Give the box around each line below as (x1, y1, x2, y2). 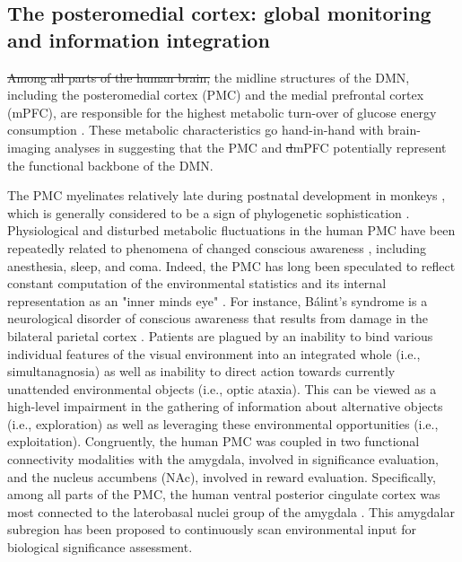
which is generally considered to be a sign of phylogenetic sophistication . (7, 203, 410, 222)
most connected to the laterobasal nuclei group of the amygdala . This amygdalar (7, 502, 455, 521)
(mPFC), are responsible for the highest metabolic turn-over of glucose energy (7, 102, 437, 121)
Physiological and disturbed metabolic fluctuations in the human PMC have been (7, 221, 456, 240)
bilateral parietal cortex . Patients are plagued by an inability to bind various (7, 326, 433, 345)
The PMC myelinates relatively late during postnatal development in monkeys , (7, 186, 446, 205)
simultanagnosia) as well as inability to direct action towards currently (7, 362, 396, 381)
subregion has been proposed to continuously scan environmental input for (7, 520, 416, 539)
